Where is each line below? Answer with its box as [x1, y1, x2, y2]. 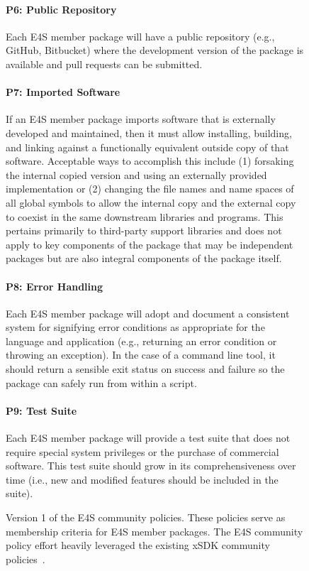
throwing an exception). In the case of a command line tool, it [6, 347, 276, 362]
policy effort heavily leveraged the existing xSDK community [6, 538, 270, 553]
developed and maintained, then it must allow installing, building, [6, 125, 292, 140]
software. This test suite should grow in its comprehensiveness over [6, 458, 296, 473]
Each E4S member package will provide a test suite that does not [6, 430, 291, 445]
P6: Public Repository [6, 1, 117, 16]
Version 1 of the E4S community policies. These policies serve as [6, 510, 286, 525]
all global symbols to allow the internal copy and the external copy [6, 195, 296, 210]
